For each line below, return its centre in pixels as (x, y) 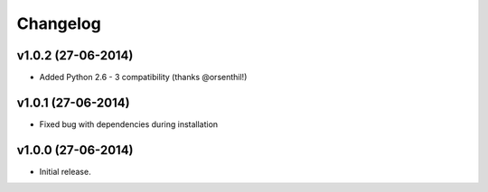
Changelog (59, 23)
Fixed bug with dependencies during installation (129, 124)
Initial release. (65, 171)
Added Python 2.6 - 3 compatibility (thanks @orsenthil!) (143, 78)
